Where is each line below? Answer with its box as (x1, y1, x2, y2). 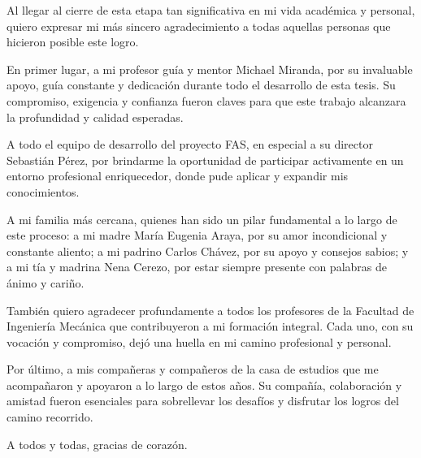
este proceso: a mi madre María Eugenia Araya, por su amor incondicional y (7, 227, 388, 244)
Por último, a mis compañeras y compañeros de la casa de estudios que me (7, 361, 379, 378)
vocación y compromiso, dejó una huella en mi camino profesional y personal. (7, 333, 392, 350)
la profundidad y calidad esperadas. (7, 108, 184, 125)
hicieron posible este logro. (7, 33, 139, 50)
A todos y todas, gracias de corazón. (7, 435, 188, 452)
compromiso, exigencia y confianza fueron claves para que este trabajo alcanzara (7, 92, 406, 109)
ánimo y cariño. (7, 274, 85, 291)
